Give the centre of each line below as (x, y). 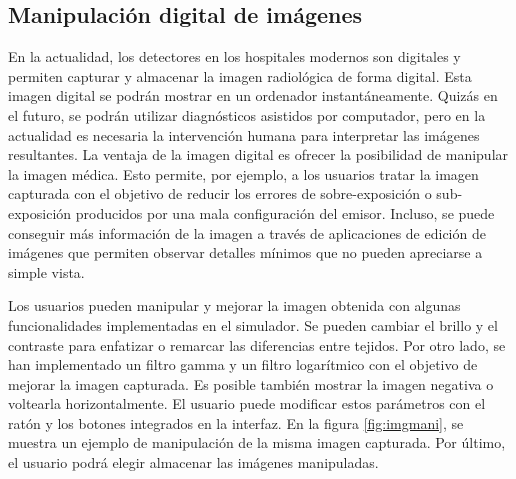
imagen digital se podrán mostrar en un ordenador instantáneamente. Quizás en (253, 95)
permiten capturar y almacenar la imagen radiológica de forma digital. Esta (240, 75)
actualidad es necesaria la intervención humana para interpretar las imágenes (244, 134)
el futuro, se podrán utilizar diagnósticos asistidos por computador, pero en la (247, 114)
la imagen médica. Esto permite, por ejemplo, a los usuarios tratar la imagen (243, 173)
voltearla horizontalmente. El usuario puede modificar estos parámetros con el (247, 403)
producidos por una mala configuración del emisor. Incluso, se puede (285, 212)
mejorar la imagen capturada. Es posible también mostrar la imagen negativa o (251, 383)
